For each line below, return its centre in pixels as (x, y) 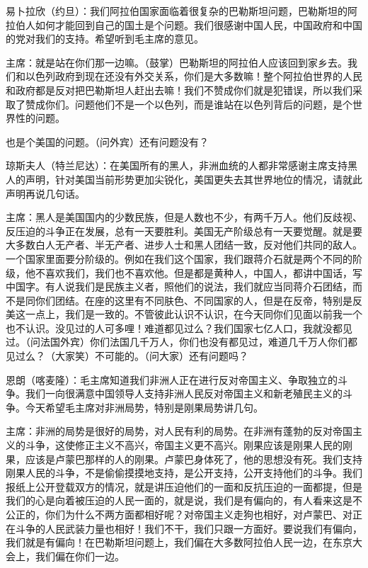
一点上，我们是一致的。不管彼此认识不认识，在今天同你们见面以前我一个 (194, 314)
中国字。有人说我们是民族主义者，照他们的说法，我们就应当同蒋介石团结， (179, 286)
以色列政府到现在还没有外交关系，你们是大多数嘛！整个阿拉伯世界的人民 (194, 76)
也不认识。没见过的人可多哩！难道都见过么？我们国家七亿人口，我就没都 (174, 328)
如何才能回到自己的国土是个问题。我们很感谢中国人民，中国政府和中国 (199, 24)
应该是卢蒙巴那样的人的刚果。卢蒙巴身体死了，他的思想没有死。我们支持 (194, 459)
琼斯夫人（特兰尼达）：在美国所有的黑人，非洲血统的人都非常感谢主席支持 (177, 165)
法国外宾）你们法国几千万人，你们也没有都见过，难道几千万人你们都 (199, 342)
